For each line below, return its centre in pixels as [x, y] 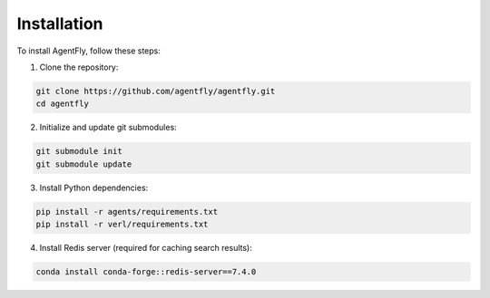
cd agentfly [63, 104]
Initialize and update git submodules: [108, 128]
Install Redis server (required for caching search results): [146, 248]
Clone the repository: [79, 67]
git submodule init [79, 151]
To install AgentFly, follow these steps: [88, 51]
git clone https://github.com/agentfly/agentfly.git [156, 91]
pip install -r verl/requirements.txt [122, 225]
